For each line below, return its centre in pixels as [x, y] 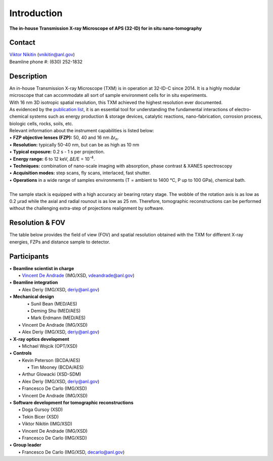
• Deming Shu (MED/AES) [54, 311]
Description [28, 76]
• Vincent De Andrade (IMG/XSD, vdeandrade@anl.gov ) [77, 275]
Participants [29, 256]
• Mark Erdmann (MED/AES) [56, 318]
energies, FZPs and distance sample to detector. [60, 242]
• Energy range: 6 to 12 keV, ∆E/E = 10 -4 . [52, 158]
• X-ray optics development [39, 339]
